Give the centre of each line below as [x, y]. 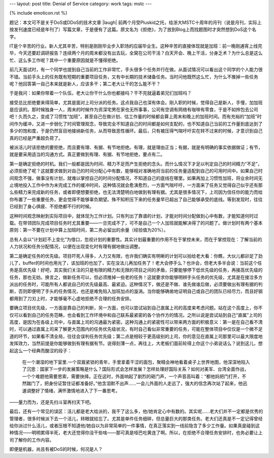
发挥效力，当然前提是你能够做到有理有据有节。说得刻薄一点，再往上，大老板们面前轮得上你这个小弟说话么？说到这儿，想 [136, 344]
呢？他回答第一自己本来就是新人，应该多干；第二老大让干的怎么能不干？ [85, 83]
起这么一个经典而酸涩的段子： [41, 350]
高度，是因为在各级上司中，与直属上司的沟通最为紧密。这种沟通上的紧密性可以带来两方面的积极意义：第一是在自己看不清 [136, 322]
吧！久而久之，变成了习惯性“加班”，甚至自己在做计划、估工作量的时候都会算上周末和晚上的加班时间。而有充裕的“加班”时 [135, 116]
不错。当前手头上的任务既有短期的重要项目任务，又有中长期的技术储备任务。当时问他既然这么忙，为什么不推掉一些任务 [134, 77]
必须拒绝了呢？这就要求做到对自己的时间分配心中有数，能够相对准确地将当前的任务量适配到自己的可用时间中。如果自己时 [136, 171]
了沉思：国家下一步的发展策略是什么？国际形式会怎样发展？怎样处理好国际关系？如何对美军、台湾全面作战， [135, 369]
